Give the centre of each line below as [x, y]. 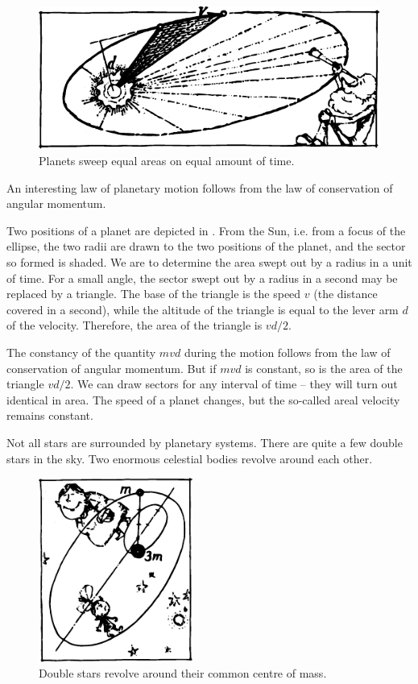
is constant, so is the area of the [324, 368]
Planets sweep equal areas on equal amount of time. [167, 160]
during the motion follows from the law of [287, 352]
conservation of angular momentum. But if [112, 368]
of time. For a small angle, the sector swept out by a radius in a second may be [202, 278]
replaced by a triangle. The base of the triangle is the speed [154, 294]
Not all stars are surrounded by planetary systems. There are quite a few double [205, 442]
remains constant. [50, 415]
